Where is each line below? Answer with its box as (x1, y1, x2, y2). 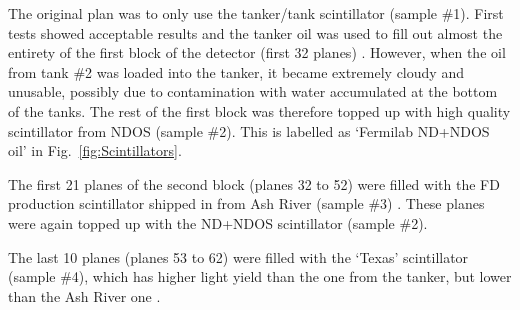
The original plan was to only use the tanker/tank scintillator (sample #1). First (8, 3, 504, 23)
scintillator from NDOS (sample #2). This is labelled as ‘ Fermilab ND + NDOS (8, 120, 490, 141)
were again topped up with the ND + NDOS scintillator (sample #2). (8, 212, 428, 233)
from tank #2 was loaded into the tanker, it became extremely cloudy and (8, 61, 464, 82)
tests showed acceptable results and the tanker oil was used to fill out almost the (8, 22, 503, 43)
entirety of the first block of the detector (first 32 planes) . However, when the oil (8, 42, 506, 63)
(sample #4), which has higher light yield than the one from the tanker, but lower (8, 266, 512, 287)
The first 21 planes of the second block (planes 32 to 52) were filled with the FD (8, 173, 500, 194)
